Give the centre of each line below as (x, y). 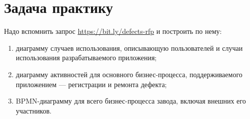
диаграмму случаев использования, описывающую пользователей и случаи (129, 48)
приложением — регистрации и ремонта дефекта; (91, 84)
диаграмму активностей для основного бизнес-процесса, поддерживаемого (129, 74)
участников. (33, 110)
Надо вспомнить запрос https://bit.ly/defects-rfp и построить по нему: (113, 31)
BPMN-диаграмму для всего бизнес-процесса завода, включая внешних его (131, 101)
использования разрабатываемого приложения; (86, 58)
